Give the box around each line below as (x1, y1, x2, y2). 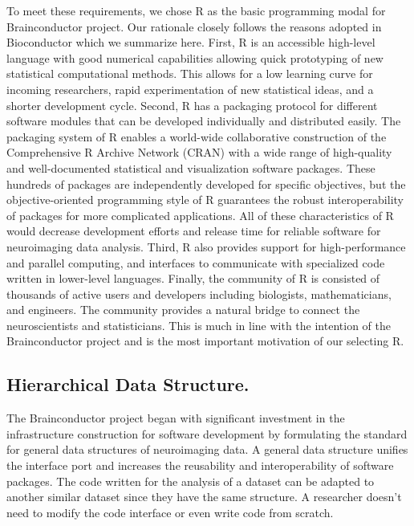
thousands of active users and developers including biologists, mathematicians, (6, 285, 392, 302)
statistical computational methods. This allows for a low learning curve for (6, 65, 373, 82)
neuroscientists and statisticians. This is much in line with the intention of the (6, 316, 391, 333)
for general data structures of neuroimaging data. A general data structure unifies (6, 441, 408, 458)
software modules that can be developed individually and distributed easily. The (6, 112, 401, 129)
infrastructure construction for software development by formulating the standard (6, 425, 408, 442)
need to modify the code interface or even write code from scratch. (6, 504, 334, 520)
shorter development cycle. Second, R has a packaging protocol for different (6, 96, 378, 113)
